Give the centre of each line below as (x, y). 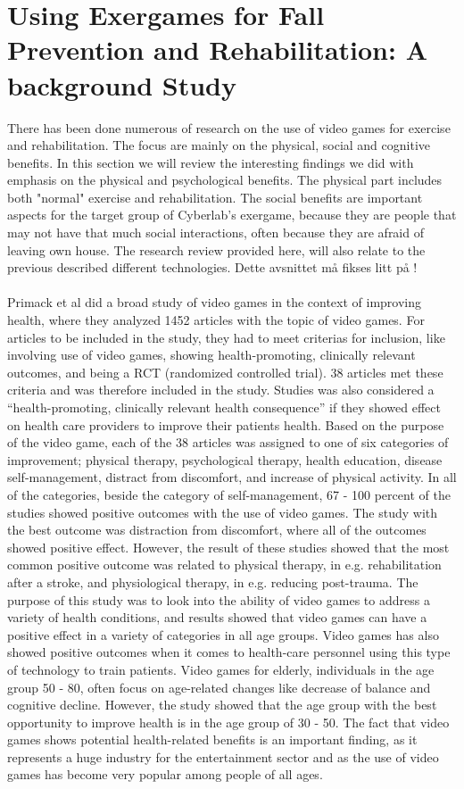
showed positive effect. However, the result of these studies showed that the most (228, 547)
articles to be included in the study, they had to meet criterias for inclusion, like (226, 337)
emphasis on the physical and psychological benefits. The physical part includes (225, 180)
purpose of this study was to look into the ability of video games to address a (219, 599)
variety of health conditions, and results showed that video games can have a (217, 617)
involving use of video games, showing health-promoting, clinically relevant (211, 355)
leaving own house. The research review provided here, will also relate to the (216, 249)
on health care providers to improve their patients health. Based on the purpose (226, 424)
